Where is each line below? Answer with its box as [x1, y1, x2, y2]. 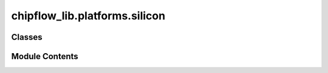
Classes [11, 32, 43, 42]
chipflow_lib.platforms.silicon [11, 9, 166, 22]
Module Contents [11, 51, 78, 62]
